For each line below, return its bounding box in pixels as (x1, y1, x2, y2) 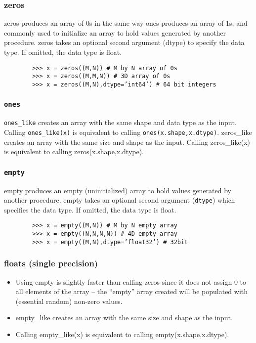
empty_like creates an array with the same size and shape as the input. (15, 312, 233, 323)
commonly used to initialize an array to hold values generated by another (4, 27, 226, 38)
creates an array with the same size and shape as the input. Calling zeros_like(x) (4, 136, 250, 147)
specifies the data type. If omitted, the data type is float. (4, 204, 176, 214)
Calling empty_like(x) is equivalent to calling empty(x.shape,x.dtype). (15, 329, 229, 340)
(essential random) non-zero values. (15, 296, 123, 306)
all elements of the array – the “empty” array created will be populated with (15, 286, 248, 297)
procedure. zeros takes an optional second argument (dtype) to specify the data (4, 37, 245, 47)
